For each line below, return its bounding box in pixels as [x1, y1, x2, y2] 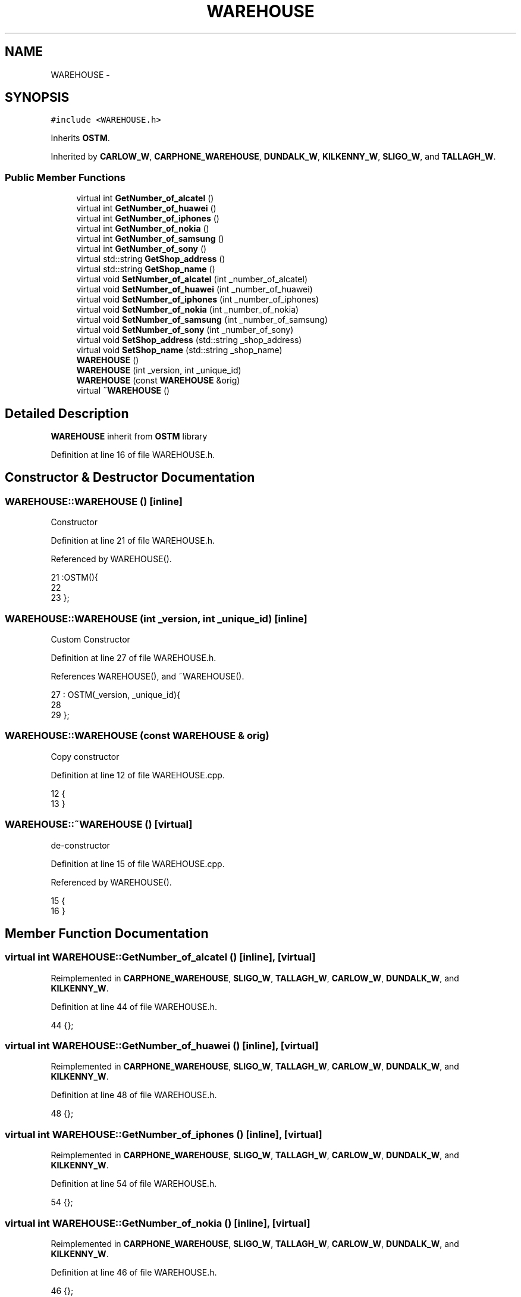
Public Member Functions [5, 171, 125, 183]
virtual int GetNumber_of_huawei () [76, 203, 216, 214]
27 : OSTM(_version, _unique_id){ [51, 690, 181, 700]
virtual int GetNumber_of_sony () [76, 244, 207, 254]
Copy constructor [51, 751, 120, 762]
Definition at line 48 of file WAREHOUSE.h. [51, 1090, 217, 1100]
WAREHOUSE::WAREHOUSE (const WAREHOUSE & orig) [5, 729, 269, 742]
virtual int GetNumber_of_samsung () [76, 233, 224, 244]
